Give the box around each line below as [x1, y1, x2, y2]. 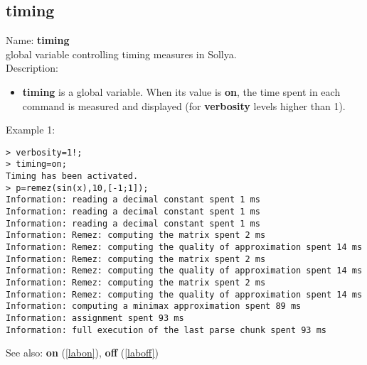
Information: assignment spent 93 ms [6, 312, 184, 323]
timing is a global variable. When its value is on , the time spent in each [22, 84, 341, 99]
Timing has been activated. [6, 171, 139, 182]
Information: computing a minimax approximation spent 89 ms [6, 301, 302, 312]
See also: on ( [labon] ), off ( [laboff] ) [6, 345, 159, 360]
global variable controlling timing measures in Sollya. [6, 46, 237, 61]
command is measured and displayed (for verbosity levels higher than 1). [22, 98, 346, 113]
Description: [6, 60, 58, 75]
